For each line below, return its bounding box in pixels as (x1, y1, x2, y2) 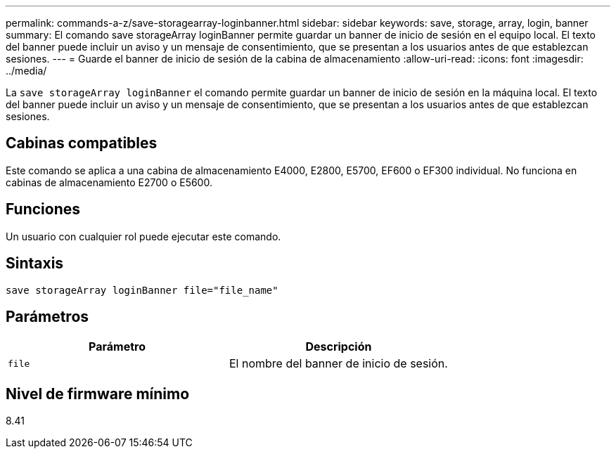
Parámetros (6, 307, 89, 325)
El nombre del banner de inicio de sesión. (229, 356, 448, 371)
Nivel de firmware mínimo (6, 384, 190, 403)
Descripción (305, 339, 372, 354)
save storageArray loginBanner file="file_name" (6, 284, 278, 296)
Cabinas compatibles (6, 134, 158, 153)
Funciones (6, 200, 81, 219)
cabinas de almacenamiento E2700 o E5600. (6, 176, 212, 188)
